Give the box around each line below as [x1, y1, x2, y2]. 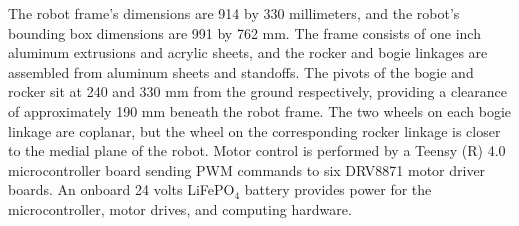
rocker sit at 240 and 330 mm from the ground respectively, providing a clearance [8, 81, 507, 102]
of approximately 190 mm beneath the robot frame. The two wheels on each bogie [8, 100, 511, 121]
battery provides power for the [244, 179, 432, 200]
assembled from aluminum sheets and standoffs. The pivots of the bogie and [8, 61, 474, 82]
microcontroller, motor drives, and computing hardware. [8, 198, 352, 219]
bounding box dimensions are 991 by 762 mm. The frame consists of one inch [8, 22, 481, 43]
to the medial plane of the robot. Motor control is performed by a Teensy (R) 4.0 [8, 140, 506, 161]
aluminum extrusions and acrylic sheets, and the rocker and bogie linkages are [8, 42, 488, 63]
